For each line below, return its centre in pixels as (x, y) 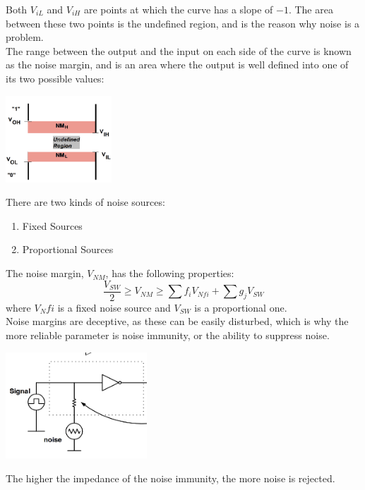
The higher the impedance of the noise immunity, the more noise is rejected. (170, 478)
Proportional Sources (68, 249)
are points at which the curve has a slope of (178, 9)
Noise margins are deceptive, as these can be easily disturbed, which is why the (177, 321)
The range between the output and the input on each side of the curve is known (179, 50)
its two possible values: (55, 78)
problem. (25, 37)
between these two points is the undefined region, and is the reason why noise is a (183, 23)
